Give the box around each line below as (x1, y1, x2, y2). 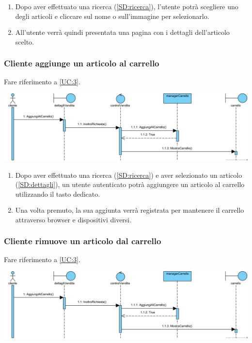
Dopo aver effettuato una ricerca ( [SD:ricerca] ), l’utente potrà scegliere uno (15, 1, 238, 11)
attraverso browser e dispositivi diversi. (15, 214, 132, 224)
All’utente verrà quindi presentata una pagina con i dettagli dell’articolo (15, 27, 230, 37)
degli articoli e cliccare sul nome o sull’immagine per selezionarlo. (15, 11, 209, 21)
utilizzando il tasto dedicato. (15, 188, 100, 199)
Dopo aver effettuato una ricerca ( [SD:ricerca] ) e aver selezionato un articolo (15, 170, 242, 180)
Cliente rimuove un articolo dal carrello (4, 235, 161, 247)
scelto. (15, 36, 34, 47)
